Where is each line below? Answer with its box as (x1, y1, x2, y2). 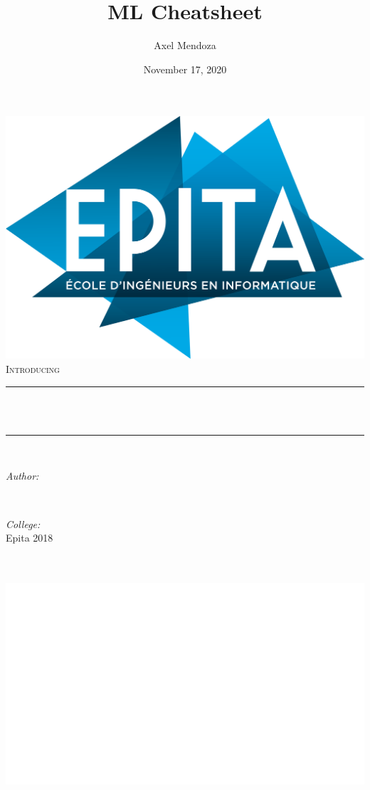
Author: (6, 468, 39, 483)
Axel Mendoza (154, 38, 216, 53)
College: (6, 516, 41, 531)
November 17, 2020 (143, 61, 227, 76)
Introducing (6, 361, 60, 376)
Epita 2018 (6, 530, 53, 545)
